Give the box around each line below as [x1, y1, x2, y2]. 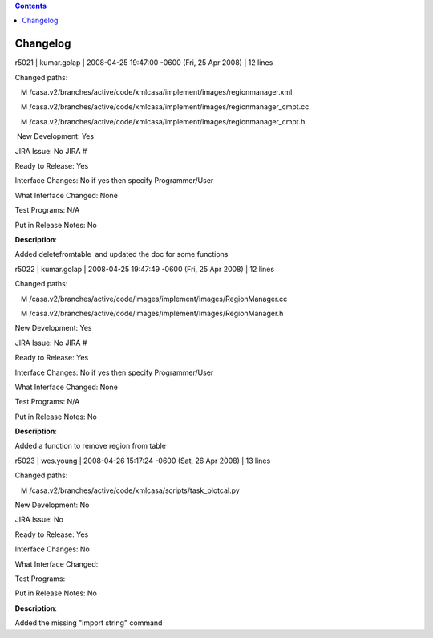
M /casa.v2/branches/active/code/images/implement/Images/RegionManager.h [20, 308, 284, 318]
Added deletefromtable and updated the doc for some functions [14, 250, 229, 259]
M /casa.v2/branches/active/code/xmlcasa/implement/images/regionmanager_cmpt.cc [20, 102, 310, 112]
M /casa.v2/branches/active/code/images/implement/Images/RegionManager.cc [20, 294, 288, 303]
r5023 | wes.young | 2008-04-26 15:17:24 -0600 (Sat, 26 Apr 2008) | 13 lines [14, 456, 271, 465]
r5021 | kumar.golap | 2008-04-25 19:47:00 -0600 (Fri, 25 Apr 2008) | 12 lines [14, 58, 273, 67]
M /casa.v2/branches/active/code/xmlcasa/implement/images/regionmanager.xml [20, 87, 293, 97]
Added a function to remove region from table [14, 441, 166, 451]
